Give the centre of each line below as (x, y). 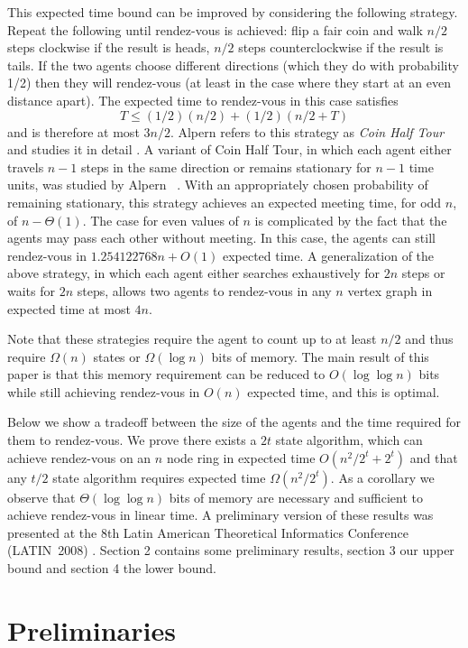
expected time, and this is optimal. (344, 391)
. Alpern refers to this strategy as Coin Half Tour (307, 131)
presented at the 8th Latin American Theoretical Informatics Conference (208, 532)
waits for (32, 290)
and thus (429, 339)
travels (26, 167)
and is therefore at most (73, 131)
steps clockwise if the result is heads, (109, 47)
